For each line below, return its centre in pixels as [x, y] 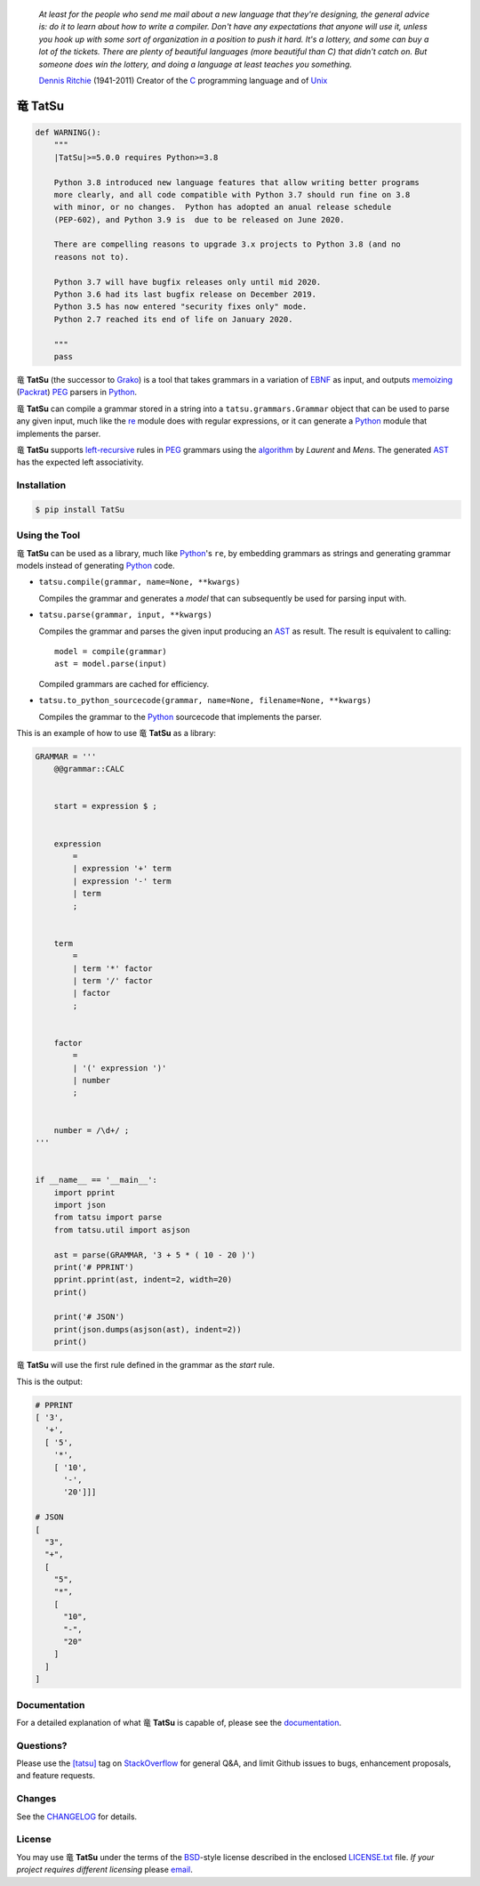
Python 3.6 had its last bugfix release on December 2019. [185, 295]
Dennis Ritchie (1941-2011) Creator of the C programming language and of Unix [183, 80]
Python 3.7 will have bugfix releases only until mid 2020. [188, 282]
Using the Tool [48, 536]
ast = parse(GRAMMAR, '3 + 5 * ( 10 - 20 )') [155, 1255]
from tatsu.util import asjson [122, 1230]
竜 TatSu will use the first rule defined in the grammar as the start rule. [146, 1365]
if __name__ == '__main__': [96, 1180]
